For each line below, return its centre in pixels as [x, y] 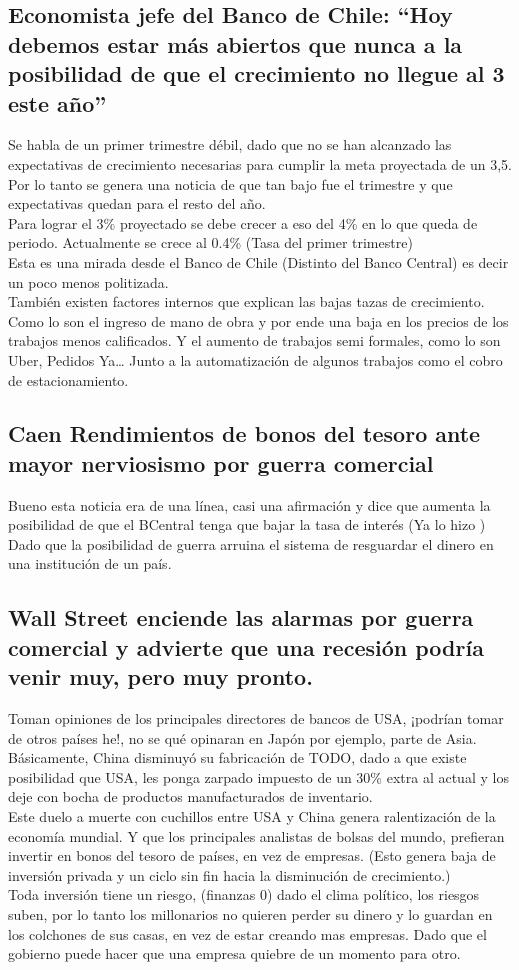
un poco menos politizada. [88, 281]
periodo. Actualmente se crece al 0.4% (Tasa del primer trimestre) [210, 242]
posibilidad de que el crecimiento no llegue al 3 [256, 73]
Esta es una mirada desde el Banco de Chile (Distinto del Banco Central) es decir [258, 261]
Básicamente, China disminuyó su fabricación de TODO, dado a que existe [237, 757]
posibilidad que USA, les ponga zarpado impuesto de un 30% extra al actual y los [258, 776]
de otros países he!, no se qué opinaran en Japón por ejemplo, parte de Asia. [242, 737]
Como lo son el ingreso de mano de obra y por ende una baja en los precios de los [258, 320]
